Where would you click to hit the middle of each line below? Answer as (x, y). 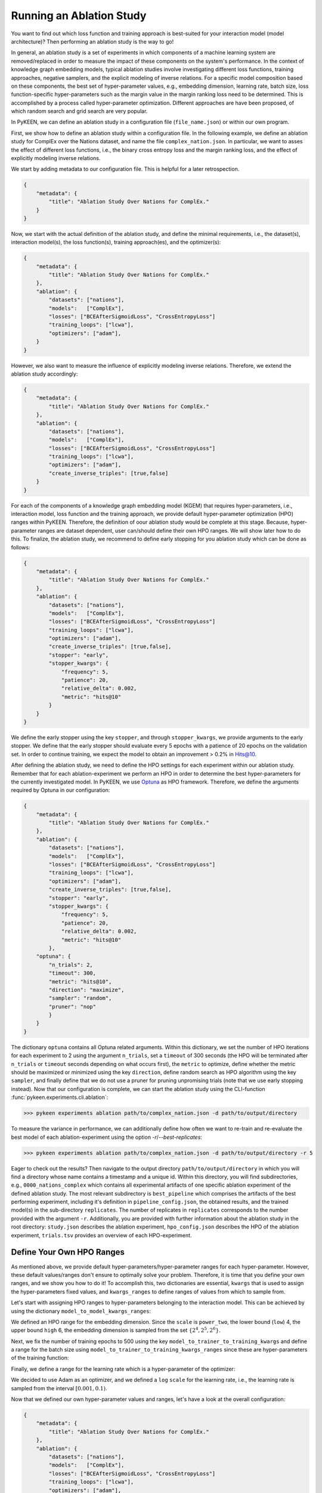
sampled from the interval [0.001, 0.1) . (59, 1388)
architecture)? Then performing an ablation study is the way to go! (92, 41)
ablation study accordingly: (44, 374)
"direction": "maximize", (86, 990)
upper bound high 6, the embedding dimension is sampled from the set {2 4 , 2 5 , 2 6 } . (116, 1330)
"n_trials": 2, (71, 965)
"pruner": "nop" (72, 1007)
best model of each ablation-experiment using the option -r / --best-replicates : (107, 1137)
